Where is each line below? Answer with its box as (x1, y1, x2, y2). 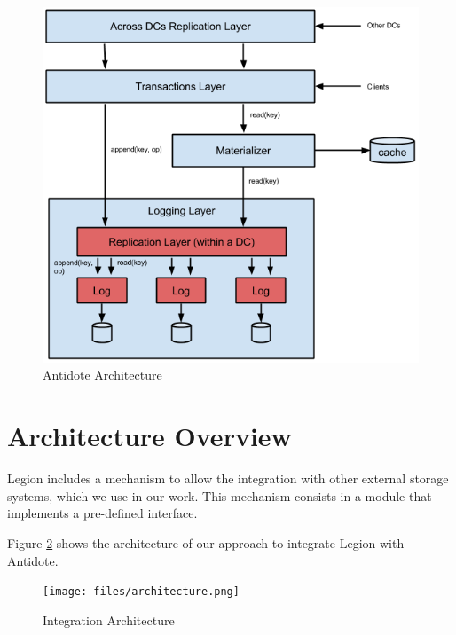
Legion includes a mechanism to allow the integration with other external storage (7, 469, 449, 488)
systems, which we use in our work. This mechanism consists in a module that (7, 486, 432, 505)
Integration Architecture (43, 610, 175, 629)
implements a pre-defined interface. (7, 504, 198, 522)
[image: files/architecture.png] (43, 585, 240, 599)
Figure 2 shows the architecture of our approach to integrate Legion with (7, 533, 405, 552)
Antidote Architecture (43, 365, 162, 384)
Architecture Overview (7, 418, 292, 454)
